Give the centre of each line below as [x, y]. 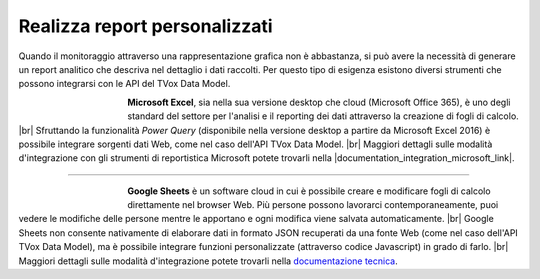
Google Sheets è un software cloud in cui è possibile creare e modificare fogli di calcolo [309, 191]
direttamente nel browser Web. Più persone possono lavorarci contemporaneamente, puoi [313, 205]
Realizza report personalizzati [146, 26]
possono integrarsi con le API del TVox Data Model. [124, 84]
